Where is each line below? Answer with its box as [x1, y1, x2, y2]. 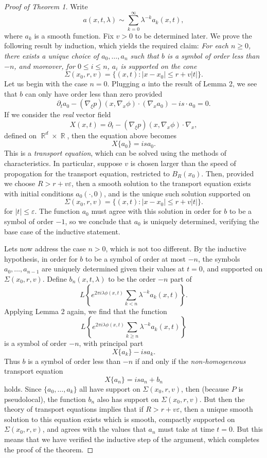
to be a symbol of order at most [85, 253, 186, 264]
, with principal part [79, 338, 144, 349]
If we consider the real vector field [4, 109, 111, 120]
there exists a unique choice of [4, 50, 99, 61]
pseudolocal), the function [4, 393, 86, 404]
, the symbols [198, 253, 240, 264]
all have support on [79, 383, 140, 394]
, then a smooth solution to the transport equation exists [72, 178, 251, 189]
